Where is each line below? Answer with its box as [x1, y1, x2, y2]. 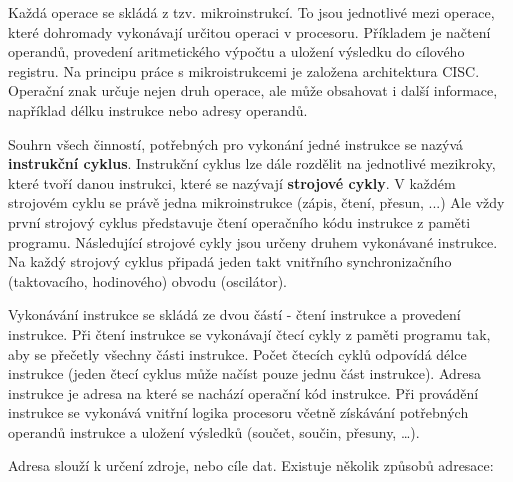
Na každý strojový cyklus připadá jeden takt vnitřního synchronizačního [8, 251, 452, 272]
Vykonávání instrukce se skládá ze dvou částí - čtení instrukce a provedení [8, 304, 461, 325]
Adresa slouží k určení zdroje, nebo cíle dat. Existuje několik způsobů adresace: [8, 455, 494, 476]
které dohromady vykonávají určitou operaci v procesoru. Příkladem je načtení [8, 21, 491, 42]
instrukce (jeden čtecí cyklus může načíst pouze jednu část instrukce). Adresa [8, 363, 482, 384]
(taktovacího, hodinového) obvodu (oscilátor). [8, 270, 287, 291]
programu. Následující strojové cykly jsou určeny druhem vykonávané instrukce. [8, 231, 498, 252]
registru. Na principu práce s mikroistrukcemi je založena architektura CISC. [8, 60, 480, 81]
